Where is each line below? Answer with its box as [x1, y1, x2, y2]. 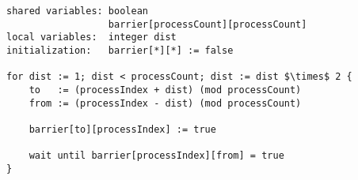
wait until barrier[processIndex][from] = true [29, 150, 284, 162]
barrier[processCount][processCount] [108, 18, 307, 30]
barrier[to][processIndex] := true [29, 123, 216, 135]
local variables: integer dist [6, 32, 177, 43]
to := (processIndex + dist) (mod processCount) [29, 84, 302, 96]
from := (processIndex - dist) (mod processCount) [29, 97, 302, 109]
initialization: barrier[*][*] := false [6, 44, 234, 56]
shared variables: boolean [6, 6, 148, 17]
